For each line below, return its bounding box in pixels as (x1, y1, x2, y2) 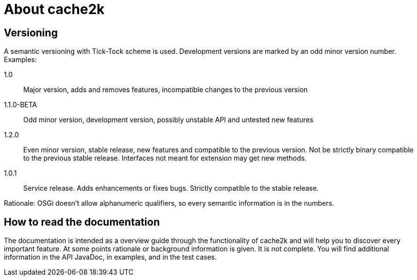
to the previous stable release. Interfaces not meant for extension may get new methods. (23, 154, 307, 163)
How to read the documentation (4, 215, 160, 228)
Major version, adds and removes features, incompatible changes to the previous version (23, 85, 308, 94)
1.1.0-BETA (4, 100, 37, 109)
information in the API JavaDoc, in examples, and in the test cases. (4, 253, 217, 262)
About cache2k (4, 1, 105, 17)
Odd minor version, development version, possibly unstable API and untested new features (23, 115, 314, 124)
